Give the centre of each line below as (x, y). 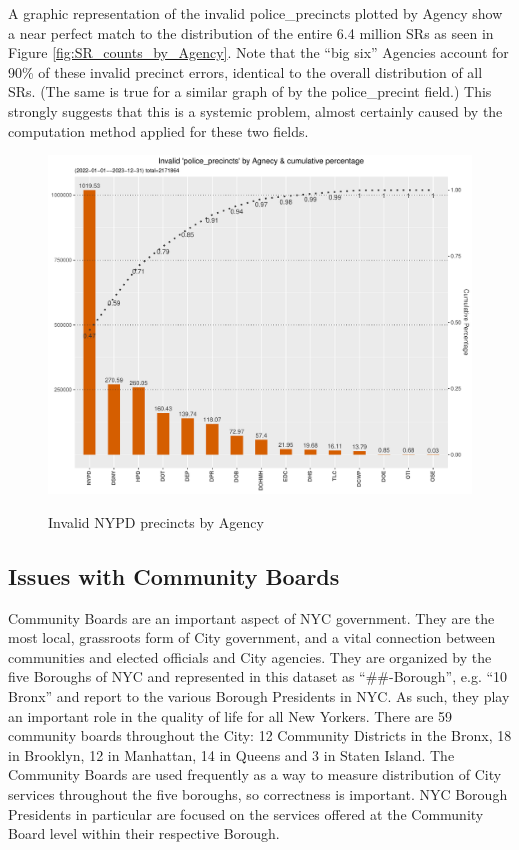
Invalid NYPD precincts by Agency (156, 521)
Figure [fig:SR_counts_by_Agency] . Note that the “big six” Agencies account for (258, 52)
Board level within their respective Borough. (144, 833)
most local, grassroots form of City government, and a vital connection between (252, 637)
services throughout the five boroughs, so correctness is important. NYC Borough (258, 794)
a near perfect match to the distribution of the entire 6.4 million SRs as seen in (251, 32)
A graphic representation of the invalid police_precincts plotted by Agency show (255, 13)
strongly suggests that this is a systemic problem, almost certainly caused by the (255, 110)
